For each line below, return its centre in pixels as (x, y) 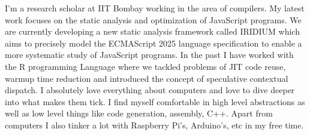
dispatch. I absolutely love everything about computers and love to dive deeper (150, 90)
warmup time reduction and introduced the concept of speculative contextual (147, 78)
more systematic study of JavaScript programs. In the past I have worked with (149, 55)
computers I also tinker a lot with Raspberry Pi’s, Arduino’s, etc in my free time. (154, 125)
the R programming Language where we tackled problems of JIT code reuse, (145, 66)
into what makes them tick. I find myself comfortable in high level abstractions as (155, 101)
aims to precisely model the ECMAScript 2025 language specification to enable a (154, 43)
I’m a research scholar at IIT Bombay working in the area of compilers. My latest (155, 8)
